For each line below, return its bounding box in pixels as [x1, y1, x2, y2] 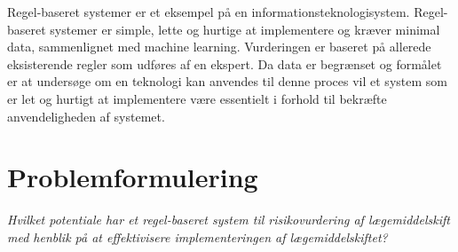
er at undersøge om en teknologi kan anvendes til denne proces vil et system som [7, 72, 447, 91]
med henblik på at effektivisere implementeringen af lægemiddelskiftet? [7, 227, 388, 246]
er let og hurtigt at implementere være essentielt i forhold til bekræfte [7, 89, 387, 107]
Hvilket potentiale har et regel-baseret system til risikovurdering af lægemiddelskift [7, 210, 450, 229]
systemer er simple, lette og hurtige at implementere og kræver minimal [50, 20, 440, 38]
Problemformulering [7, 159, 258, 195]
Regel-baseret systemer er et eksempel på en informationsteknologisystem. [7, 3, 410, 20]
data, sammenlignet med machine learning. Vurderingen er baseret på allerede [7, 37, 431, 56]
